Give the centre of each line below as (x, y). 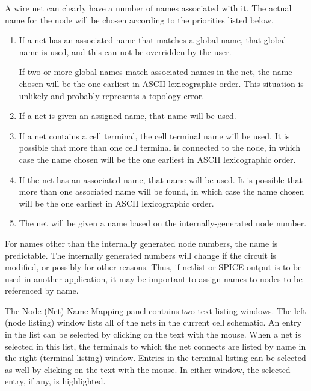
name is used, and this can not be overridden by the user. (125, 51)
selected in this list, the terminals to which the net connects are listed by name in (155, 346)
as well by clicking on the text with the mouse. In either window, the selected (148, 369)
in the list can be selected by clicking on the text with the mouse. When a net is (153, 334)
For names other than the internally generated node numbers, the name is (141, 243)
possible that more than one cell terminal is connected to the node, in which (160, 147)
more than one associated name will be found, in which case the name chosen (162, 191)
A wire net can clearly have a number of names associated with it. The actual (148, 8)
